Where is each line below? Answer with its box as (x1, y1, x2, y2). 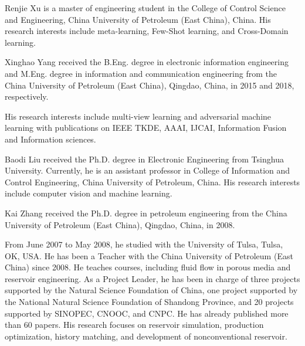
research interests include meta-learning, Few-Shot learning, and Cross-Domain (5, 25, 289, 37)
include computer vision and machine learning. (5, 187, 172, 199)
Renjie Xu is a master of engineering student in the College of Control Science (5, 2, 286, 13)
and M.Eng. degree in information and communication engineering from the (5, 67, 277, 79)
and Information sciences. (5, 133, 96, 145)
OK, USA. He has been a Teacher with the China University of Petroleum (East (5, 249, 293, 262)
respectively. (5, 90, 49, 103)
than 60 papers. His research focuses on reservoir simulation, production (5, 318, 264, 331)
